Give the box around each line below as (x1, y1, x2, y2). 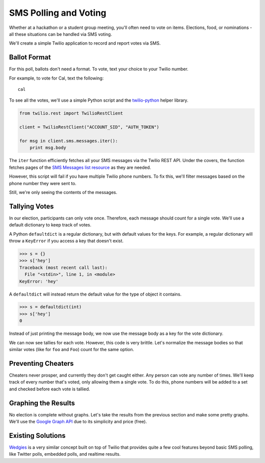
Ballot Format (9, 53, 51, 61)
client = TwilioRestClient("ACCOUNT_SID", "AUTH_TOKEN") (19, 124, 159, 130)
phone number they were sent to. (9, 180, 77, 186)
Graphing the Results (9, 399, 76, 407)
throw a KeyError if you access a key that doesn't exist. (9, 238, 124, 244)
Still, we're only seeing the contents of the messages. (9, 189, 118, 195)
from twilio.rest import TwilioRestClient (19, 110, 123, 116)
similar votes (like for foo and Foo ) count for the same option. (9, 347, 134, 353)
